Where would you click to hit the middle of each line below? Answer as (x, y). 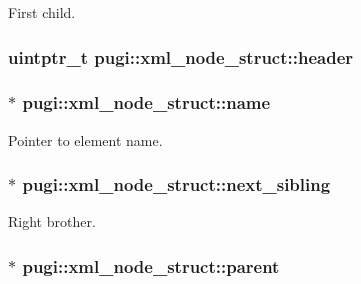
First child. (42, 12)
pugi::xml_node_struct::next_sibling (176, 184)
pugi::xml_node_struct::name (146, 102)
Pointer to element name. (85, 139)
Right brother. (52, 221)
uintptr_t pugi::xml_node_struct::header (181, 56)
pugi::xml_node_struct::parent (151, 265)
